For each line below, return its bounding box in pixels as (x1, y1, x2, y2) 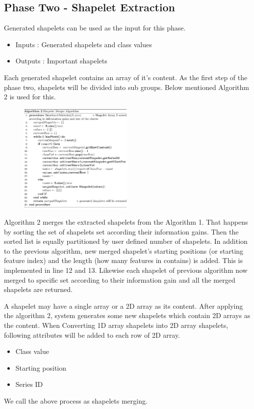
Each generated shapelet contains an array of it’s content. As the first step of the (4, 72, 248, 82)
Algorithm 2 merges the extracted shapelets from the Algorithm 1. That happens (4, 216, 248, 227)
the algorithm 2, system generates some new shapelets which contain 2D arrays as (4, 310, 251, 321)
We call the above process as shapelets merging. (4, 395, 148, 406)
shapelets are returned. (4, 284, 73, 294)
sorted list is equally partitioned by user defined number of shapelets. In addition (4, 236, 248, 246)
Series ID (15, 379, 43, 389)
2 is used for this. (4, 91, 56, 102)
